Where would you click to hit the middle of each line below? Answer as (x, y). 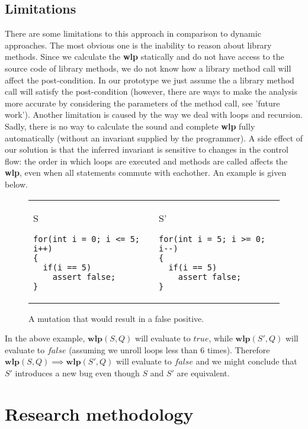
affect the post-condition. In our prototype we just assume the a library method (150, 80)
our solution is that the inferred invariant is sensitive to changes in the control (147, 149)
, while (221, 338)
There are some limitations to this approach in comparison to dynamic (133, 33)
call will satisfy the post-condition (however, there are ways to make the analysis (151, 91)
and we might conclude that (246, 361)
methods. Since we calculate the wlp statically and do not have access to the (145, 57)
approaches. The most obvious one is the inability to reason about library (138, 45)
